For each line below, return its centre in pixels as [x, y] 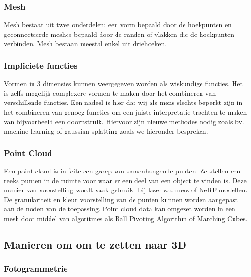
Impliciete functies [41, 65]
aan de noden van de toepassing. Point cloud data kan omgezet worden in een [120, 209]
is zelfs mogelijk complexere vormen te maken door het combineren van [110, 93]
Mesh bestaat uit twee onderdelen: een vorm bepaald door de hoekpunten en [118, 25]
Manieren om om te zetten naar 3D [95, 244]
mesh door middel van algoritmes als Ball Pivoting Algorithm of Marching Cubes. [126, 218]
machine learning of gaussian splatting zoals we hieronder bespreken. [106, 131]
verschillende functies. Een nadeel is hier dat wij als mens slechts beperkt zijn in [123, 102]
